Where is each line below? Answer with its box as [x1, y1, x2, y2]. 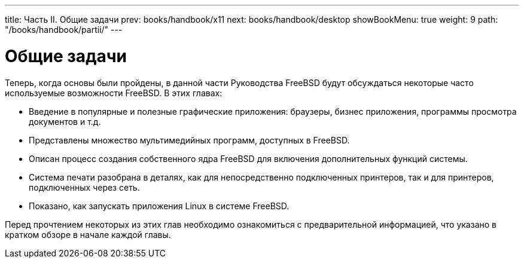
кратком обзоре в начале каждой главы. [5, 229, 171, 240]
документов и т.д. [29, 116, 101, 127]
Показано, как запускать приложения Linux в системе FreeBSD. [29, 200, 290, 211]
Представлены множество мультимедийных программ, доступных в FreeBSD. [29, 134, 350, 145]
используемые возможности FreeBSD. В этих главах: [5, 87, 223, 98]
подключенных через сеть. [29, 182, 140, 192]
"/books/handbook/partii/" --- [5, 25, 123, 35]
